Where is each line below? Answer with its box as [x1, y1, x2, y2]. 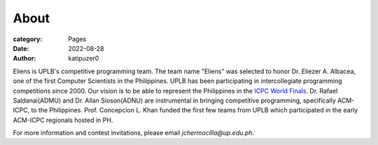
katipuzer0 [68, 54, 99, 63]
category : [13, 35, 43, 43]
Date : [13, 44, 29, 52]
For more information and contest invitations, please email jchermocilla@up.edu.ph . [13, 129, 255, 137]
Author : [13, 54, 36, 63]
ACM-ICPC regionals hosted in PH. [13, 116, 113, 124]
